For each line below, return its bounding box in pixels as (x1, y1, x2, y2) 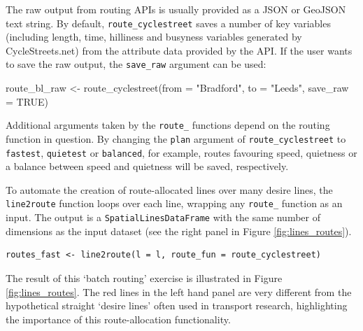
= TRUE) (6, 94, 49, 108)
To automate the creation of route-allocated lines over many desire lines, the (6, 182, 333, 197)
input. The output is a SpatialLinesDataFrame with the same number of (6, 210, 320, 225)
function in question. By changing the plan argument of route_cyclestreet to (6, 131, 346, 146)
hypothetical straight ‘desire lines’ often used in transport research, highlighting (6, 298, 348, 313)
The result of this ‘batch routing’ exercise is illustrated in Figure (6, 270, 283, 285)
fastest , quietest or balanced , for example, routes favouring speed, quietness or (6, 145, 357, 160)
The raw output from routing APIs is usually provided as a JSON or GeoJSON (6, 2, 346, 16)
